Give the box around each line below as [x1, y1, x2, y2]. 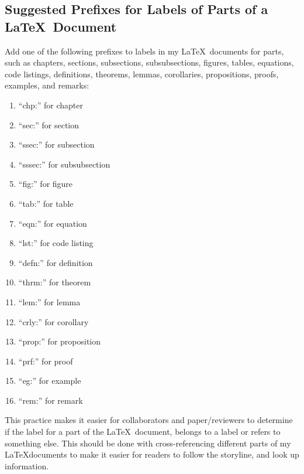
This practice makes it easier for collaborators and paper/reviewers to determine [5, 414, 293, 426]
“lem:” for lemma [18, 295, 81, 308]
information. [5, 459, 49, 472]
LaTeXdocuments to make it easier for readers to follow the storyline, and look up [5, 448, 299, 461]
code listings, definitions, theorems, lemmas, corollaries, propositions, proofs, [5, 67, 279, 80]
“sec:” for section [18, 118, 80, 131]
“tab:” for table [18, 197, 74, 209]
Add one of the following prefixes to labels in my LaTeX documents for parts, [5, 45, 284, 57]
